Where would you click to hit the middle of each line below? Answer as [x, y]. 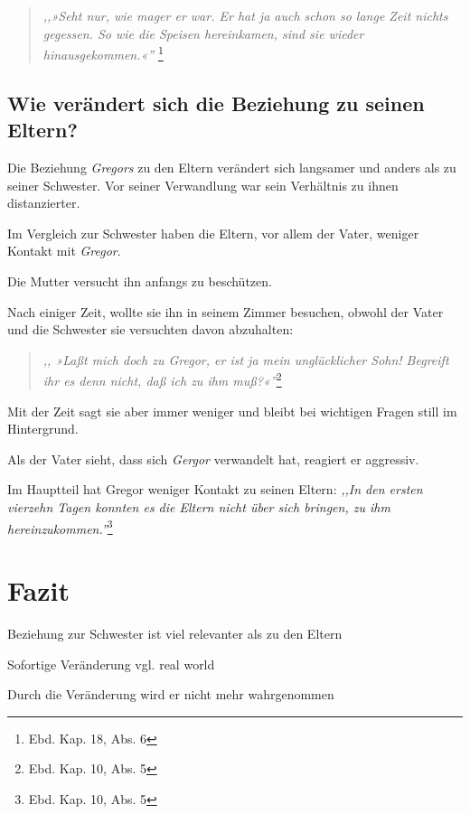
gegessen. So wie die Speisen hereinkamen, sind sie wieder [203, 33]
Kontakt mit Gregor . [64, 251]
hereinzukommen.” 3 [60, 527]
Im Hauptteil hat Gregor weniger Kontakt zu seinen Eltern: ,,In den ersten [215, 489]
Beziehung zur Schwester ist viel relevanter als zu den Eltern [175, 633]
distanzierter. [44, 203]
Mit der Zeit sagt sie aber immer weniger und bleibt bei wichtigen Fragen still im [232, 411]
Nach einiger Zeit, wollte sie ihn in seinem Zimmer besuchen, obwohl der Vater [226, 311]
